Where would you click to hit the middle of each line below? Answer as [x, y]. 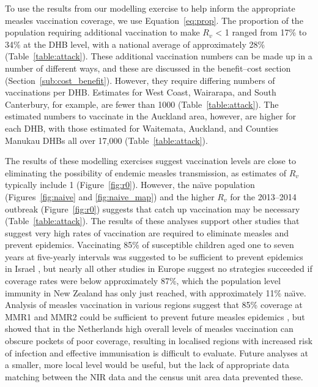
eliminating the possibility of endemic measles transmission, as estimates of [146, 172]
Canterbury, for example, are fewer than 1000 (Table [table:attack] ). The [142, 104]
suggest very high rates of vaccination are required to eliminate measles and [147, 232]
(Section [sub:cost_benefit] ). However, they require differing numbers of [140, 80]
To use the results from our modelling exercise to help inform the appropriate [150, 8]
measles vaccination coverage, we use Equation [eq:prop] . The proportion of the [154, 20]
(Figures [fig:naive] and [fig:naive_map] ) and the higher [110, 196]
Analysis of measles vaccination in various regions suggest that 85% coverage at [154, 305]
